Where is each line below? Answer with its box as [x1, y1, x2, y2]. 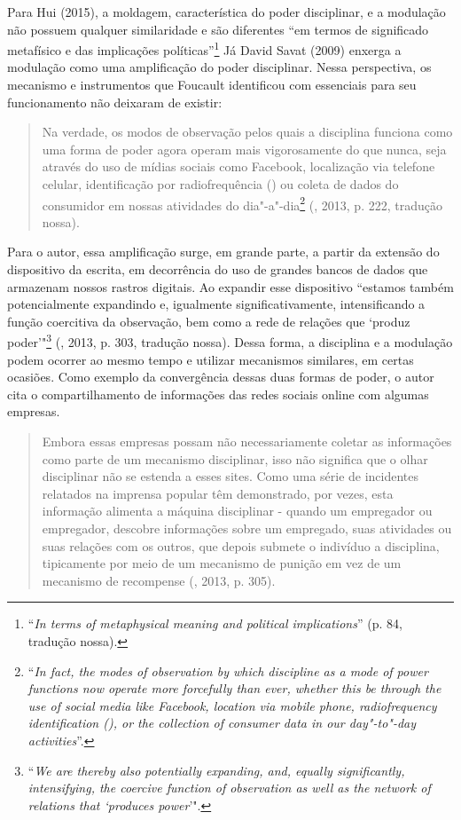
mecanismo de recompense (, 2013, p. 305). [42, 571, 276, 589]
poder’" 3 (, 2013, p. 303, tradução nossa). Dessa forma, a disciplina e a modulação [7, 330, 453, 351]
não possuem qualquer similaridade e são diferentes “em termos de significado [7, 20, 429, 38]
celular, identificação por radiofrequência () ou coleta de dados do [42, 175, 399, 193]
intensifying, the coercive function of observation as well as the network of [27, 778, 431, 797]
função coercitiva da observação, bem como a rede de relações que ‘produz [7, 311, 410, 330]
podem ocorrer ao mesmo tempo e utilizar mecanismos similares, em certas [7, 350, 414, 368]
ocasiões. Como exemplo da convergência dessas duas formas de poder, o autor [7, 367, 434, 386]
